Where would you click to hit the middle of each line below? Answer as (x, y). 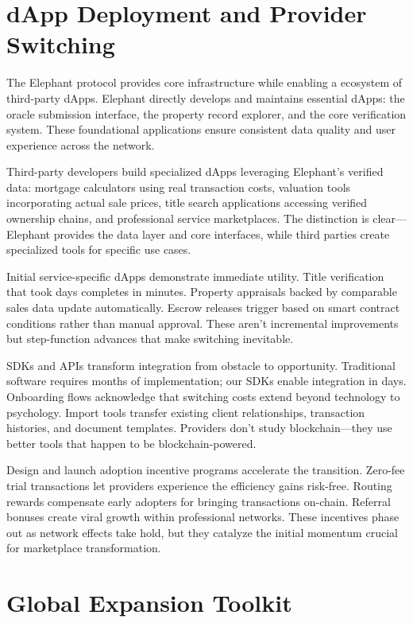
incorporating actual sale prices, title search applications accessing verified (187, 202)
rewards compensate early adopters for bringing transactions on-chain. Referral (199, 501)
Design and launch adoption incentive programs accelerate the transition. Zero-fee (206, 470)
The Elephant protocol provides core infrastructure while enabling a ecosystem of (205, 82)
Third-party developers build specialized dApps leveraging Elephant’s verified (195, 171)
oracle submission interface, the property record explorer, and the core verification (206, 113)
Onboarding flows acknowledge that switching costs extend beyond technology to (203, 396)
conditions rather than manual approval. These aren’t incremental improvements (203, 323)
